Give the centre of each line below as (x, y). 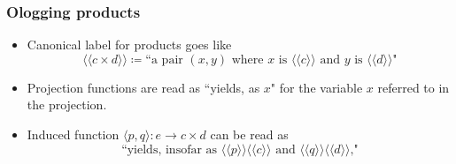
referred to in (413, 87)
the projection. (67, 104)
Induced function (73, 134)
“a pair (164, 60)
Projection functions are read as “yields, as (143, 87)
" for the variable (317, 87)
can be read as (249, 134)
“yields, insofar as (170, 149)
